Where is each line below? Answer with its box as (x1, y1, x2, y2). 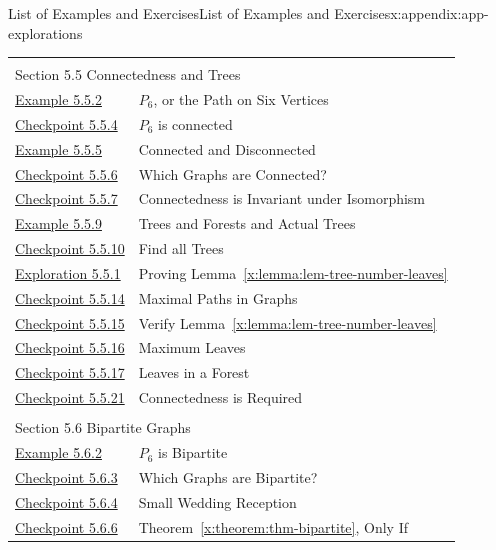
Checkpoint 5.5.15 (15, 312, 125, 333)
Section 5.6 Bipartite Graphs (15, 417, 191, 438)
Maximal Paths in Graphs (138, 287, 298, 308)
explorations (8, 22, 83, 43)
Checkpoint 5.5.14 (15, 287, 125, 308)
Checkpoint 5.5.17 (15, 362, 125, 383)
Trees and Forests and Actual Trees (138, 213, 356, 234)
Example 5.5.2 (15, 89, 102, 110)
